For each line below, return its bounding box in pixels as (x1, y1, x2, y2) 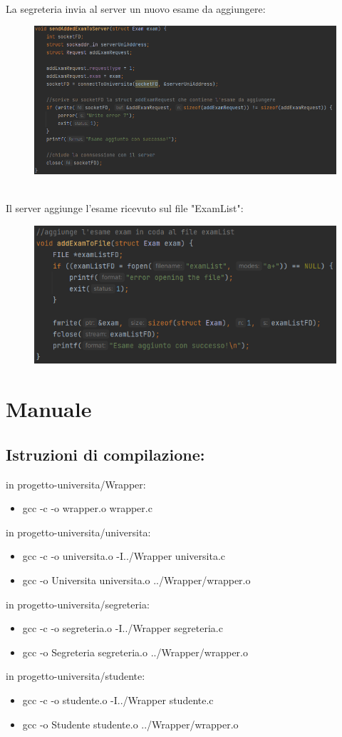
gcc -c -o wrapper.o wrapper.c (22, 501, 152, 516)
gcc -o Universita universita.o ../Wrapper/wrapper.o (22, 573, 251, 587)
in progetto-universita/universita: (6, 524, 151, 539)
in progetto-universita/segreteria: (6, 596, 150, 611)
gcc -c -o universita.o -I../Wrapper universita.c (22, 548, 225, 563)
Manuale (6, 394, 92, 423)
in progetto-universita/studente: (6, 668, 145, 683)
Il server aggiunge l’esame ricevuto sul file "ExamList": (6, 201, 244, 216)
